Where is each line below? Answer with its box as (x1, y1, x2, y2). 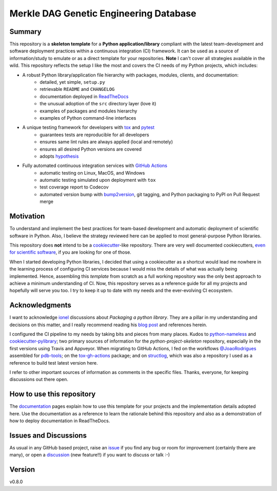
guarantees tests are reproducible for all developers (39, 131, 149, 138)
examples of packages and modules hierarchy (39, 108, 137, 114)
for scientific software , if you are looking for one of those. (9, 249, 132, 255)
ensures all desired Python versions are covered (39, 146, 142, 152)
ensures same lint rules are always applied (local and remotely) (39, 139, 173, 145)
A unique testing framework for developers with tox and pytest (22, 124, 155, 130)
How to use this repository (9, 390, 96, 399)
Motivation (9, 212, 45, 221)
